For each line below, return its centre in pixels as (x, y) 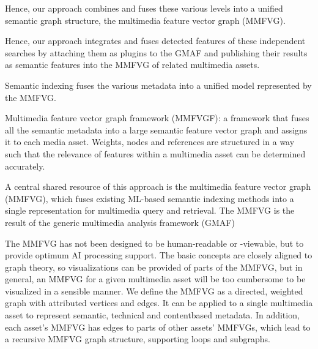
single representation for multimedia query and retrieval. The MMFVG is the (150, 210)
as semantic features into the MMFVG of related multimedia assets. (132, 65)
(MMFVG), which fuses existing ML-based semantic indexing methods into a (150, 198)
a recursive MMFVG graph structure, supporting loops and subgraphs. (138, 339)
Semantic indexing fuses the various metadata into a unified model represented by (158, 85)
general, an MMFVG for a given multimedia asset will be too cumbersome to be (155, 279)
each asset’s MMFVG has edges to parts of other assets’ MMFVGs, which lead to (158, 327)
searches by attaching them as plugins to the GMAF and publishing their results (156, 52)
